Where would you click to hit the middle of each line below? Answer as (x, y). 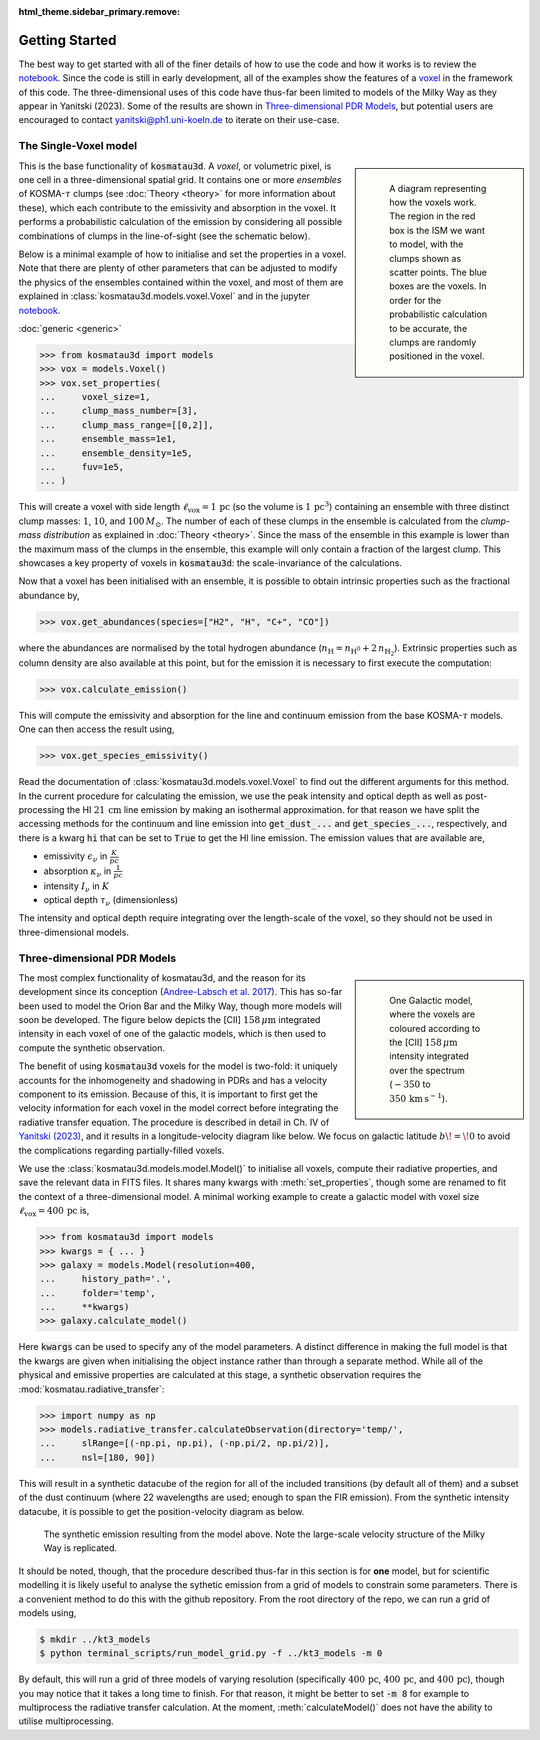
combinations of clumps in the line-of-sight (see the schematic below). (164, 236)
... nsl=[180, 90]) (98, 1457)
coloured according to (435, 1028)
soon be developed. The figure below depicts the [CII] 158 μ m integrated (169, 1020)
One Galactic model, (431, 1000)
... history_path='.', (105, 1279)
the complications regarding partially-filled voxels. (121, 1150)
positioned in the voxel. (437, 356)
